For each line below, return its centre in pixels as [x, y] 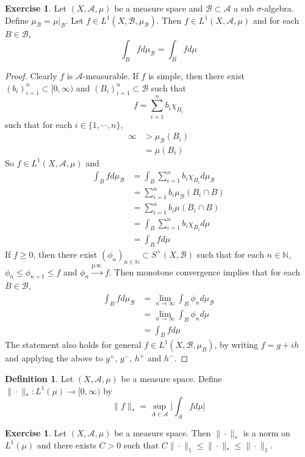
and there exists [66, 445]
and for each [276, 20]
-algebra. [278, 8]
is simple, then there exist [196, 75]
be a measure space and [159, 8]
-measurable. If [110, 75]
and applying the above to [54, 358]
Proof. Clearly [31, 75]
